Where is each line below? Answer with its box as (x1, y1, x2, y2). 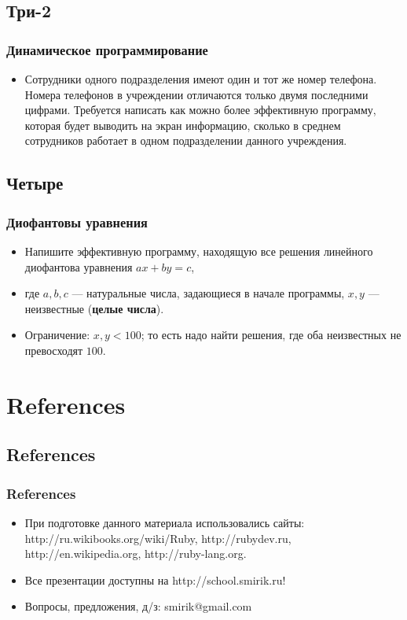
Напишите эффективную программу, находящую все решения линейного (24, 242, 373, 259)
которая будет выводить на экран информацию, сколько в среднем (24, 116, 341, 133)
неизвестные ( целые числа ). (24, 300, 164, 316)
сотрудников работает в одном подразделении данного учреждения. (24, 132, 347, 149)
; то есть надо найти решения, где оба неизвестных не (141, 327, 401, 343)
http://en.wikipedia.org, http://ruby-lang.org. (24, 545, 247, 562)
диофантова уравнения (24, 258, 133, 275)
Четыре (6, 171, 64, 195)
